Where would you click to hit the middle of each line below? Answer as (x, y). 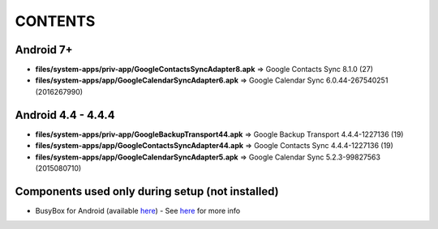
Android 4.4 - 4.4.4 (65, 114)
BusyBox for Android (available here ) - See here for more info (138, 210)
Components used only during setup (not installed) (147, 191)
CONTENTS (55, 21)
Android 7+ (44, 50)
